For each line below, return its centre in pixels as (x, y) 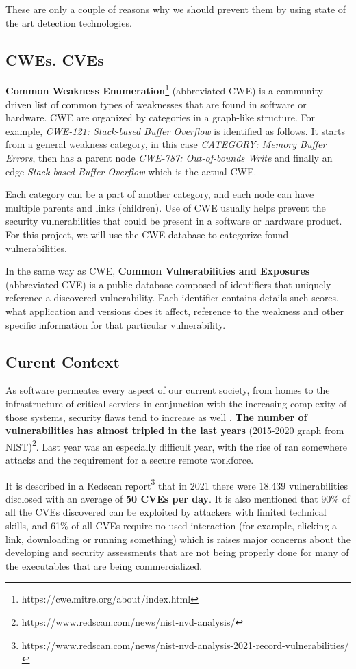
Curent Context (63, 361)
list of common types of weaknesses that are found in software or (170, 104)
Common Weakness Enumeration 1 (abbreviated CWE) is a (140, 90)
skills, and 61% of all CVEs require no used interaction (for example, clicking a (171, 525)
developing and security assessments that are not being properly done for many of (177, 552)
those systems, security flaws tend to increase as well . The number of (156, 417)
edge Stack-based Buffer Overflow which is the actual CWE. (131, 171)
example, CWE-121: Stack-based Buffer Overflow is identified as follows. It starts (175, 130)
